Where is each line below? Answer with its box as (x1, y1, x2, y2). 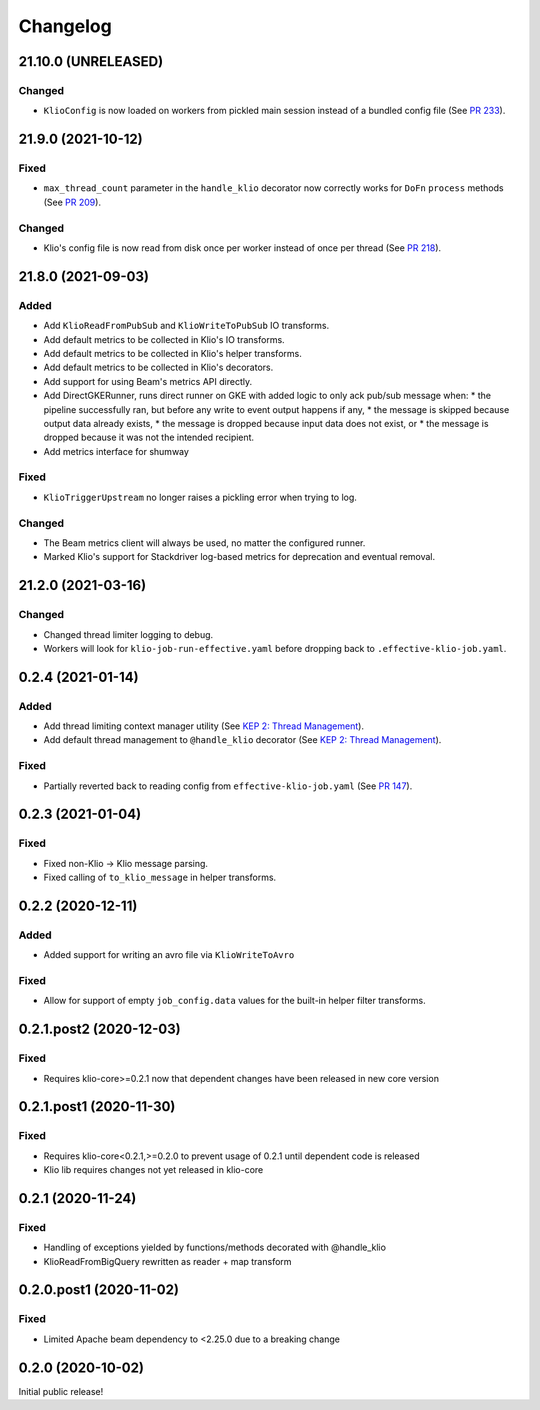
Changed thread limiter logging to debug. (43, 628, 214, 640)
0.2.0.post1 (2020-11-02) (18, 1281, 180, 1299)
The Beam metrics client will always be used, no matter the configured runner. (43, 536, 366, 549)
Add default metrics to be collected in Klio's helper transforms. (43, 347, 302, 359)
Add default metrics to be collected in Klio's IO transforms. (43, 333, 285, 345)
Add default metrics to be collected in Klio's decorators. (43, 361, 274, 374)
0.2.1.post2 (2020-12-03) (18, 1021, 181, 1038)
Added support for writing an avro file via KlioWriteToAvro (43, 949, 295, 961)
